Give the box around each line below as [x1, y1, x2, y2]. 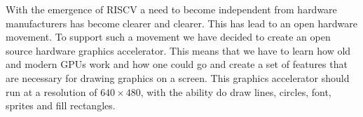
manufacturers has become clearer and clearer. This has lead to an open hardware [6, 15, 357, 30]
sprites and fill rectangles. [6, 98, 116, 113]
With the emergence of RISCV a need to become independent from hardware [6, 2, 337, 16]
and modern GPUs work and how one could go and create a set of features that [6, 57, 348, 71]
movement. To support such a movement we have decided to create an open [6, 29, 331, 44]
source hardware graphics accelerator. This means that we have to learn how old [6, 43, 351, 57]
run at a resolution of [6, 84, 97, 99]
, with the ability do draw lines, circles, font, [140, 84, 331, 99]
